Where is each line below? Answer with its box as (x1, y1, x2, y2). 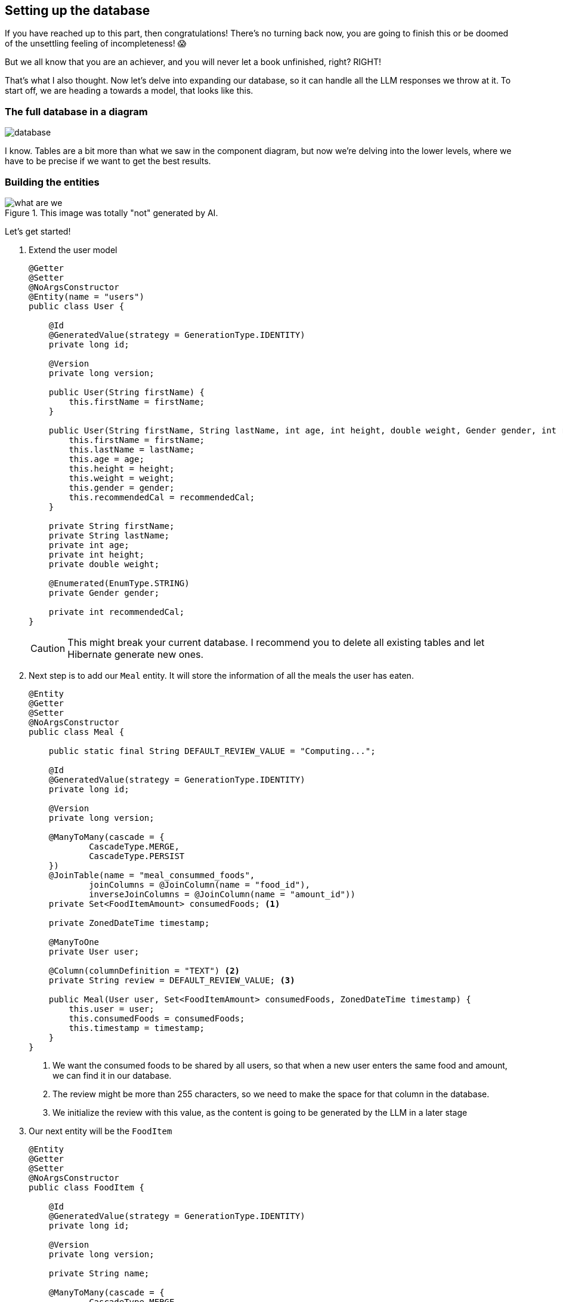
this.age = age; (69, 454, 144, 464)
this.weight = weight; (69, 473, 175, 483)
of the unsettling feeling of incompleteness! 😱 (5, 38, 187, 49)
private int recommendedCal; (48, 607, 185, 617)
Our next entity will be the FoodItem (29, 1125, 172, 1136)
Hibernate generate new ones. (67, 648, 204, 660)
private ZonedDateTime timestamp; (48, 918, 210, 928)
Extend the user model (29, 244, 117, 255)
